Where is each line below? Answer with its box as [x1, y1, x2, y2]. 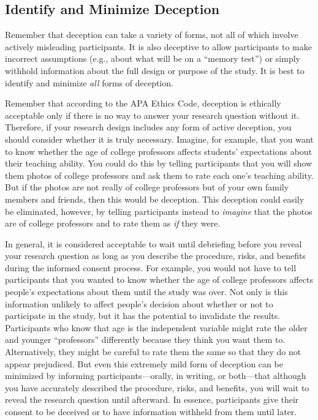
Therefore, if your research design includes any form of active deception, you [5, 121, 292, 133]
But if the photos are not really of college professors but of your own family [5, 181, 289, 193]
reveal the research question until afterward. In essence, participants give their [5, 393, 299, 406]
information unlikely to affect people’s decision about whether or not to [5, 297, 273, 310]
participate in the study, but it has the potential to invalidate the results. [5, 309, 281, 322]
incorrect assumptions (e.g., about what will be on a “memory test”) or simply [5, 52, 300, 65]
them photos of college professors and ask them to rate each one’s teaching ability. [5, 168, 314, 181]
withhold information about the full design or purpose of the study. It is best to [5, 64, 305, 77]
